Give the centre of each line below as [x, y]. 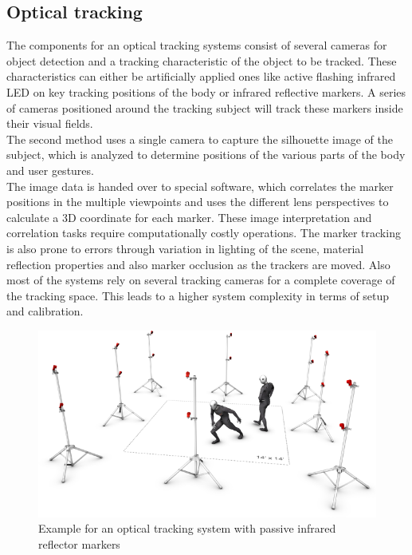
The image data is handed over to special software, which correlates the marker [200, 186]
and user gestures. [50, 170]
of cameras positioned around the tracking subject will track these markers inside [205, 107]
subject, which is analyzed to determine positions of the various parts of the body [206, 155]
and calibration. [45, 311]
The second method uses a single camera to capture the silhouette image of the [200, 139]
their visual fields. [50, 123]
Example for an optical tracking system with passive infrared [187, 528]
